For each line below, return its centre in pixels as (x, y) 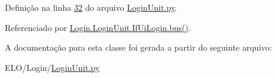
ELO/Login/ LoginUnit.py (52, 67)
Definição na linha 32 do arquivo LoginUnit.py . (91, 7)
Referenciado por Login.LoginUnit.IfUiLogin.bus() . (98, 27)
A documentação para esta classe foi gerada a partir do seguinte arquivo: (139, 47)
